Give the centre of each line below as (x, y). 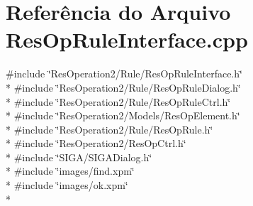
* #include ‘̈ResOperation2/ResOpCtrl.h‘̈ (96, 143)
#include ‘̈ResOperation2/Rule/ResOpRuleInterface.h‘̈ (124, 74)
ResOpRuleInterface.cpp (127, 39)
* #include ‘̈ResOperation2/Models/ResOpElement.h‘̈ (123, 115)
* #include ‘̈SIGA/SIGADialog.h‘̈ (79, 157)
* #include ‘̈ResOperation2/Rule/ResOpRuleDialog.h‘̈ (123, 87)
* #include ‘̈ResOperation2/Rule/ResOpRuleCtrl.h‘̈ (118, 101)
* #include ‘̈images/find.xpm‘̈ (70, 171)
